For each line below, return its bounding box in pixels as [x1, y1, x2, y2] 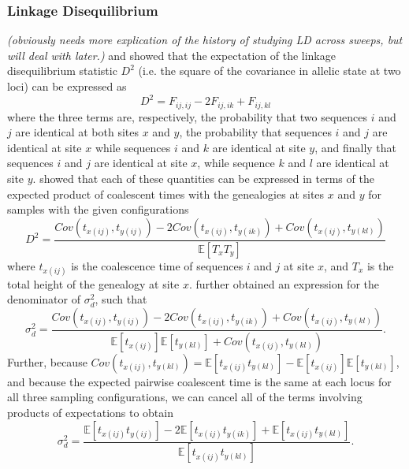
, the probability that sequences [179, 124, 332, 140]
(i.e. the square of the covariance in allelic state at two [138, 62, 401, 79]
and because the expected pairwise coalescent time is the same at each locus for [7, 373, 392, 389]
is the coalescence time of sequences [71, 257, 244, 274]
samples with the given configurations [7, 201, 189, 218]
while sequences [95, 139, 171, 155]
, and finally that [314, 139, 397, 155]
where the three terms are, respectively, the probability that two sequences [7, 108, 368, 125]
